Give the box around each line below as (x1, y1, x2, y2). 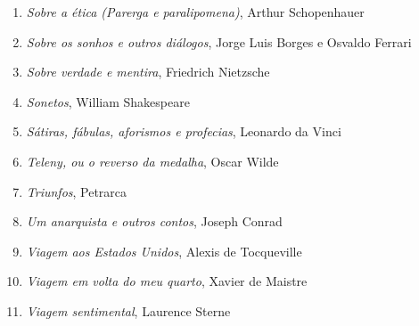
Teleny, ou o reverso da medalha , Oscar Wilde (26, 151, 279, 170)
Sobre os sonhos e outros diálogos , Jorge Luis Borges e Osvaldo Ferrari (26, 32, 412, 51)
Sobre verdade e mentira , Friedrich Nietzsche (26, 62, 270, 81)
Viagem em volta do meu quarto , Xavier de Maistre (26, 272, 308, 290)
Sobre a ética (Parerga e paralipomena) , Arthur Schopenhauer (26, 3, 365, 20)
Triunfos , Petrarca (26, 182, 127, 200)
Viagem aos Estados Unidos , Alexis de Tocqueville (26, 241, 302, 260)
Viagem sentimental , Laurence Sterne (26, 301, 231, 320)
